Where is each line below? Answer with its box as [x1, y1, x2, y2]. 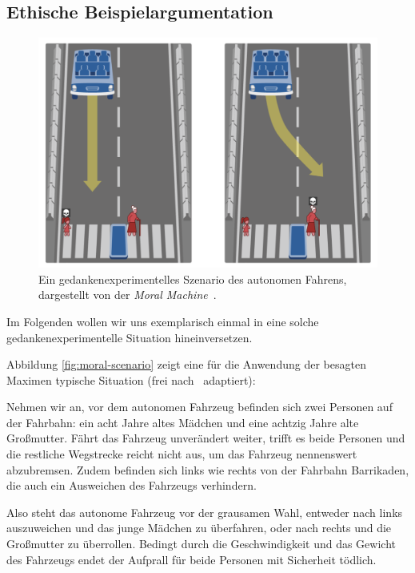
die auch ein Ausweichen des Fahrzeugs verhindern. [6, 477, 257, 494]
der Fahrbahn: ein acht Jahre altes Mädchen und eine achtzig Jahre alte [6, 414, 359, 430]
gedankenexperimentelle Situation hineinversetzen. [6, 329, 253, 345]
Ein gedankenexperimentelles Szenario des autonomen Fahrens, [38, 270, 347, 287]
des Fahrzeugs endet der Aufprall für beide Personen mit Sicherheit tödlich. [6, 551, 377, 567]
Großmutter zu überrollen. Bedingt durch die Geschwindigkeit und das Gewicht [6, 535, 396, 552]
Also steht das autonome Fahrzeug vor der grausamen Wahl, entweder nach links [6, 503, 403, 520]
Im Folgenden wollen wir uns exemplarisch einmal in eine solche [6, 313, 319, 329]
